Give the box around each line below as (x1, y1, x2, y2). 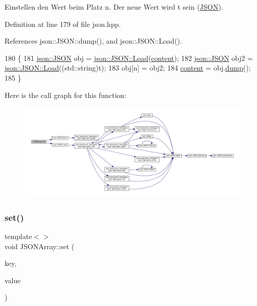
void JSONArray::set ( (5, 241, 75, 251)
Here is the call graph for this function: (5, 89, 126, 100)
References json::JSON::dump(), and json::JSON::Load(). (5, 36, 182, 46)
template (5, 231, 32, 242)
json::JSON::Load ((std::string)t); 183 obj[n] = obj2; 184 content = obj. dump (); (5, 62, 251, 73)
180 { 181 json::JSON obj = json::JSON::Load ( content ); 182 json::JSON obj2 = (5, 52, 253, 63)
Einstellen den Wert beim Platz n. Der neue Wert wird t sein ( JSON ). (5, 2, 223, 12)
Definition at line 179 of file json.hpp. (5, 18, 121, 29)
